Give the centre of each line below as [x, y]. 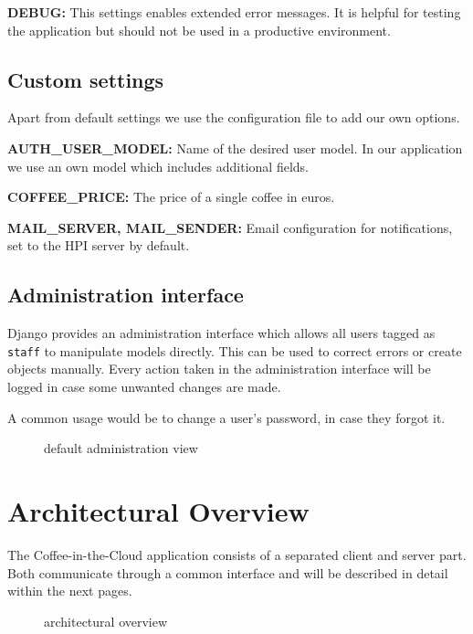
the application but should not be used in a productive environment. [199, 30]
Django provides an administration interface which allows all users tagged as [221, 333]
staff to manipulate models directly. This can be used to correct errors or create [235, 350]
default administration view [121, 448]
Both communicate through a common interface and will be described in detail [228, 572]
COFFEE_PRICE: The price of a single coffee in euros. [171, 197]
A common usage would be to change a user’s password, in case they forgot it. [226, 417]
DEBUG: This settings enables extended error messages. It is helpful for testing [234, 12]
